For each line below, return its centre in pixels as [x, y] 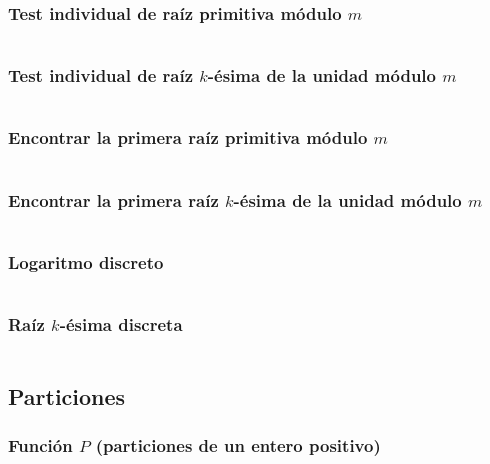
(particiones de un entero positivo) [238, 445]
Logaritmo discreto [86, 261]
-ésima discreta [121, 324]
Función [40, 445]
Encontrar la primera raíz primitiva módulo [188, 137]
